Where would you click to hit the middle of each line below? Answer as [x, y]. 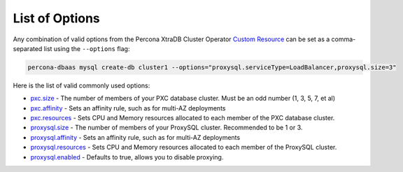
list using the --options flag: [87, 48]
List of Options [57, 18]
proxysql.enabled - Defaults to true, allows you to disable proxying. [127, 157]
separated [28, 48]
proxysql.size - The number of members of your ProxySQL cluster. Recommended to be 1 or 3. [167, 128]
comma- [344, 39]
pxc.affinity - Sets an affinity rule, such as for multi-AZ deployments [128, 108]
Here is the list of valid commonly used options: [82, 85]
